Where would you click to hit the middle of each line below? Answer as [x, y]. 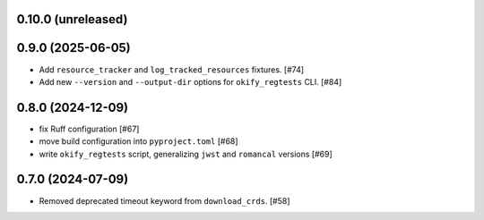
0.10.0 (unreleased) [72, 19]
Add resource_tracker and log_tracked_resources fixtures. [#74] [172, 69]
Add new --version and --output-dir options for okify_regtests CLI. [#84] [190, 81]
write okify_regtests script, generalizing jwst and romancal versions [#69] [186, 154]
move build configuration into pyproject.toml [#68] [138, 141]
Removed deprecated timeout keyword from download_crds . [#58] [164, 200]
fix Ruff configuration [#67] [89, 129]
